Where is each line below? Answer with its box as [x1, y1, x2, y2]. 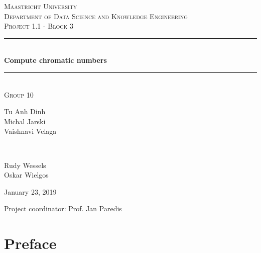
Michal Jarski [4, 116, 46, 126]
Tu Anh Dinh [4, 106, 46, 117]
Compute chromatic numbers [4, 55, 107, 65]
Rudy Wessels [4, 159, 46, 170]
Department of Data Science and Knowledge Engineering [4, 11, 188, 21]
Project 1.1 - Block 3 [4, 21, 73, 31]
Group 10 [4, 89, 34, 100]
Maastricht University [4, 1, 77, 11]
